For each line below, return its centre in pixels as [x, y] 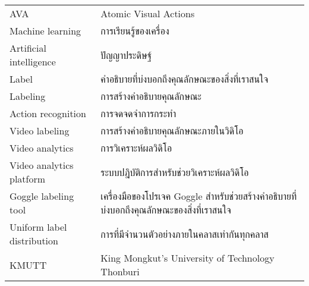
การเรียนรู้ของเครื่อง [135, 31]
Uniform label [38, 227]
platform [28, 179]
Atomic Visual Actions [148, 13]
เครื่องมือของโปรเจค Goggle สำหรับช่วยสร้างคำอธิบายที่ [199, 196]
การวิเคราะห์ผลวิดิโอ [136, 148]
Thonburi [120, 271]
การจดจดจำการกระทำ [138, 113]
